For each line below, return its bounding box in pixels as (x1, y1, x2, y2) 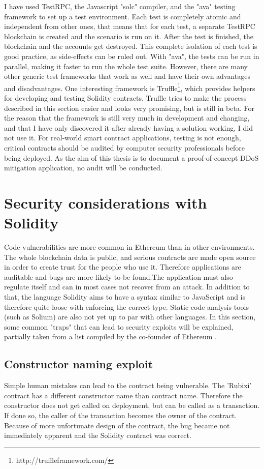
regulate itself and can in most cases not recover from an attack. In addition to (4, 281, 250, 292)
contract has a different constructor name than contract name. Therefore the (4, 390, 243, 400)
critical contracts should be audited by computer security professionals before (4, 142, 245, 153)
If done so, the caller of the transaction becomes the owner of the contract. (4, 409, 237, 420)
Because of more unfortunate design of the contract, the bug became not (4, 420, 230, 430)
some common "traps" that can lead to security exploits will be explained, (4, 321, 234, 332)
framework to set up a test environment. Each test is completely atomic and (4, 11, 241, 21)
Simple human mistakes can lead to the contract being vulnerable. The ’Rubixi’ (4, 380, 252, 391)
